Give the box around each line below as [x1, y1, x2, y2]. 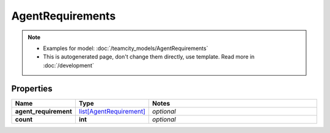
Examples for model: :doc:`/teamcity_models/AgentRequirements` [43, 45, 208, 52]
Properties [11, 83, 53, 94]
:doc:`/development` [43, 62, 94, 69]
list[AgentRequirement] [78, 107, 146, 115]
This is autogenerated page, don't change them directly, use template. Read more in [43, 53, 255, 60]
